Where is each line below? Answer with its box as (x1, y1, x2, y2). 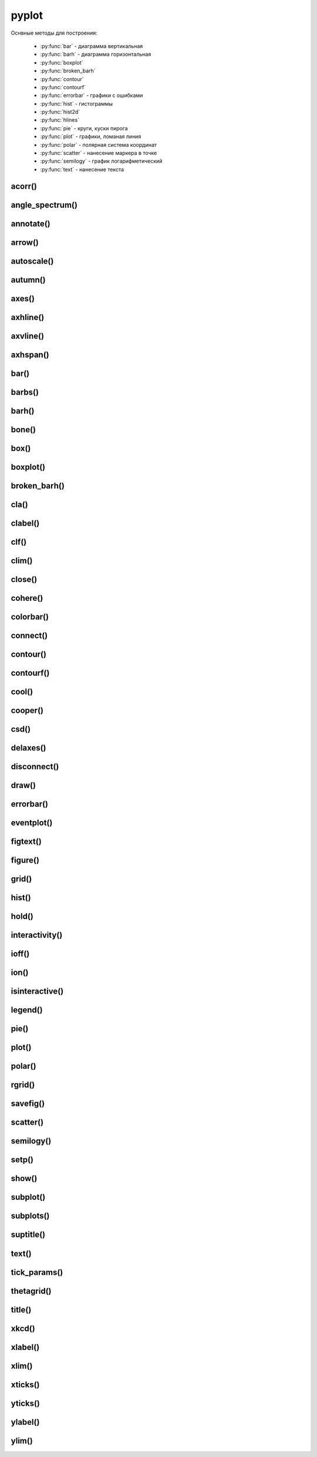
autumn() (11, 275, 46, 285)
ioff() (11, 949, 30, 959)
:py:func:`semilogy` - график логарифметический (40, 157, 163, 164)
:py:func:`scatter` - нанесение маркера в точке (40, 150, 157, 157)
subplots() (11, 1211, 50, 1221)
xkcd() (11, 1323, 35, 1333)
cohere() (11, 593, 43, 603)
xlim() (11, 1361, 33, 1371)
